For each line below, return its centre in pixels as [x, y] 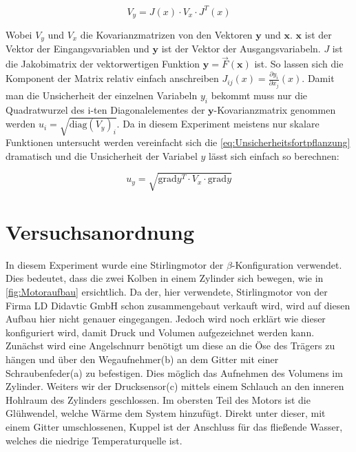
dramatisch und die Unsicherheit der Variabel [102, 155]
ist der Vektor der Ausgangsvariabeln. [241, 49]
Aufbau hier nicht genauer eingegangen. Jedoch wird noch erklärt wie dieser [166, 319]
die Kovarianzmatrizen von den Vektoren [166, 34]
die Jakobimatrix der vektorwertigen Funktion [103, 64]
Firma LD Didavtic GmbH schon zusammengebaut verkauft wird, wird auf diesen [178, 305]
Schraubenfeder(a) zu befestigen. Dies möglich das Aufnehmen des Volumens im [174, 372]
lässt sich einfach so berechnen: [274, 155]
